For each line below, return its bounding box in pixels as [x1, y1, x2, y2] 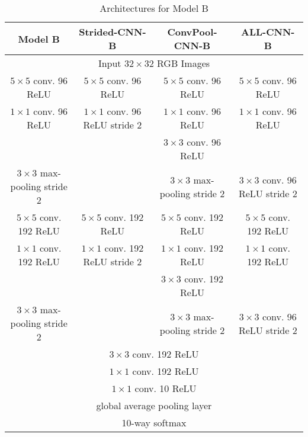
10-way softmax [121, 416, 187, 429]
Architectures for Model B [100, 1, 208, 15]
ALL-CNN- [241, 25, 295, 38]
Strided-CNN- [79, 25, 146, 38]
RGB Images [157, 56, 210, 70]
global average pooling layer [96, 399, 212, 412]
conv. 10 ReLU [134, 381, 197, 395]
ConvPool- [167, 25, 217, 38]
